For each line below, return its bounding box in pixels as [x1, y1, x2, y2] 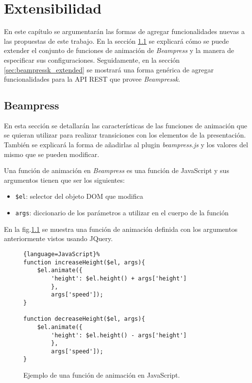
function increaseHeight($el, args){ [23, 259, 145, 266]
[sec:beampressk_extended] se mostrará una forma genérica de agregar [4, 64, 214, 74]
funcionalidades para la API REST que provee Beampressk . [4, 74, 180, 84]
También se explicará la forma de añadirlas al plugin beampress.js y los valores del [4, 139, 248, 150]
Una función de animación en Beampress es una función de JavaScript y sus [4, 165, 229, 175]
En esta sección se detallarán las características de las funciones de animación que [4, 120, 247, 130]
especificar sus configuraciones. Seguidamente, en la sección [4, 54, 180, 65]
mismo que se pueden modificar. [4, 149, 100, 159]
